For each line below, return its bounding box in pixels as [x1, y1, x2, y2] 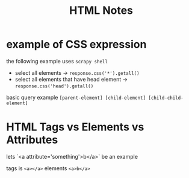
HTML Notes [69, 4, 134, 17]
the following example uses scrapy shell [6, 57, 108, 65]
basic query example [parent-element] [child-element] [6, 94, 146, 101]
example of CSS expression [6, 37, 147, 51]
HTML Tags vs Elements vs [6, 120, 144, 134]
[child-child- [148, 95, 184, 101]
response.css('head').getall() [14, 83, 94, 89]
